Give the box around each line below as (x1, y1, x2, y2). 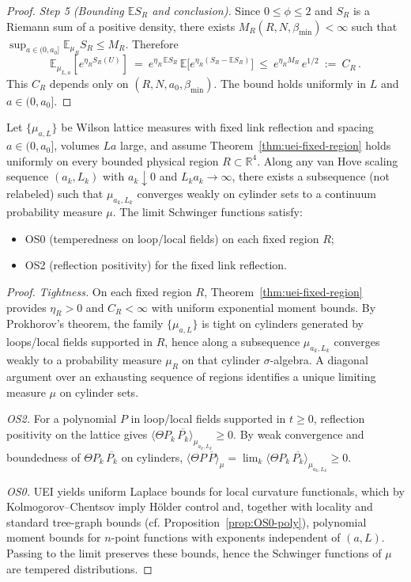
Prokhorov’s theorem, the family (6, 315, 164, 332)
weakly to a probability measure (6, 352, 162, 368)
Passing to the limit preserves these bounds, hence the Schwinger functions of (6, 544, 382, 561)
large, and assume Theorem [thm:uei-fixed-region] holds (120, 137, 391, 154)
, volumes (54, 137, 100, 154)
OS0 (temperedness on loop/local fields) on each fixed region (25, 230, 319, 246)
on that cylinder (182, 352, 261, 368)
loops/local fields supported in (6, 333, 153, 350)
